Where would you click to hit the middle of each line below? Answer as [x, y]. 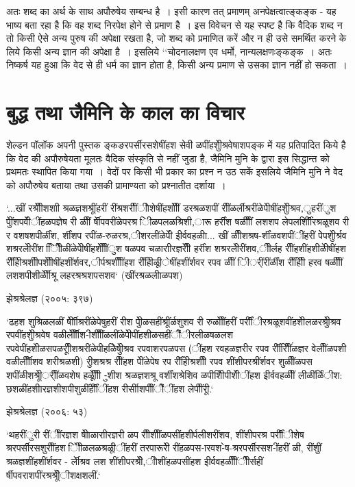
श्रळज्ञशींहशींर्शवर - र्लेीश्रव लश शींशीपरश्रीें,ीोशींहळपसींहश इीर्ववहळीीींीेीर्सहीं [135, 461]
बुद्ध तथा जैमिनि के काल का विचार [125, 112]
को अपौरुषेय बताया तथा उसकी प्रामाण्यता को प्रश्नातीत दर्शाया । [116, 185]
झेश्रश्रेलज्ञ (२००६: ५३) [47, 411]
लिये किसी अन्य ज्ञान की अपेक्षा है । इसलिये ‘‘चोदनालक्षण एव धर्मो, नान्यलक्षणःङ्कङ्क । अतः [169, 51]
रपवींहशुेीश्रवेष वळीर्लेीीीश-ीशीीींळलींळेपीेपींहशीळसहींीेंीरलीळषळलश [120, 335]
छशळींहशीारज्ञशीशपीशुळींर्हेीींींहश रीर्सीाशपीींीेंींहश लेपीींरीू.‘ [110, 388]
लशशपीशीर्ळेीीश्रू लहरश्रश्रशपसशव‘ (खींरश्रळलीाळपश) [95, 275]
